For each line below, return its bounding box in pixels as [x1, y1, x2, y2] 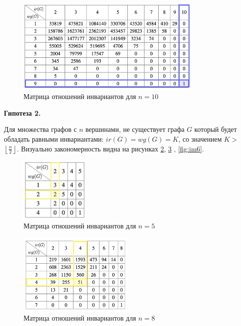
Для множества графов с [4, 124, 77, 134]
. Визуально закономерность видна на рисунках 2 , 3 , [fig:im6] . [17, 143, 204, 153]
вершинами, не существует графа [85, 124, 185, 134]
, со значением [178, 133, 222, 144]
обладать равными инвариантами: [4, 133, 104, 144]
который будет [194, 124, 237, 134]
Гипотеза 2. [4, 107, 41, 118]
